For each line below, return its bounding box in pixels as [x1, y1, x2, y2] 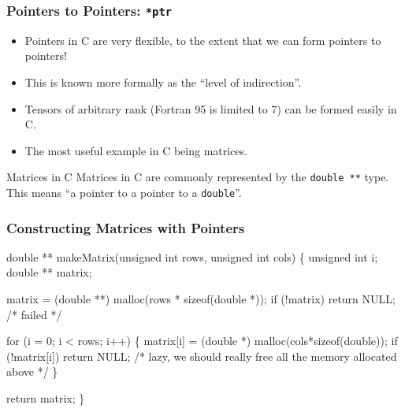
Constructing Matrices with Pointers [6, 217, 245, 237]
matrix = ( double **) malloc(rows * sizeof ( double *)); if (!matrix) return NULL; [6, 291, 396, 307]
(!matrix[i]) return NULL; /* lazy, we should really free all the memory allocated [6, 347, 397, 364]
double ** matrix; [6, 264, 92, 280]
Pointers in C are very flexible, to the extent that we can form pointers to [24, 32, 381, 48]
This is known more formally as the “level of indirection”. [24, 73, 302, 90]
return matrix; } [6, 390, 85, 406]
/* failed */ [6, 306, 62, 322]
